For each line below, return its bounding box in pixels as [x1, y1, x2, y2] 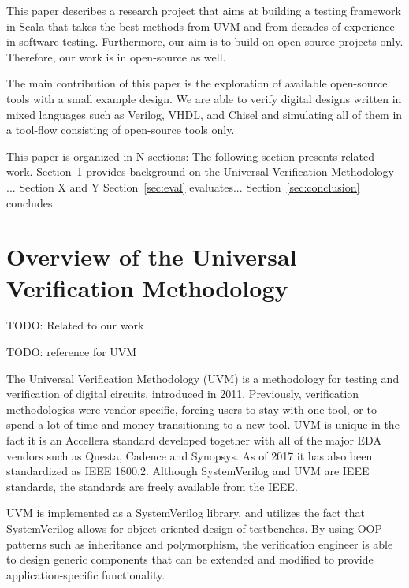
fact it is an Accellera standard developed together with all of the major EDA [6, 432, 381, 448]
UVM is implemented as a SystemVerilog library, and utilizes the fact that [6, 504, 366, 521]
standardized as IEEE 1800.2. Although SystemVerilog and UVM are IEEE [6, 463, 370, 479]
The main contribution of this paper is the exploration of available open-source [6, 75, 388, 91]
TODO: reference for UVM [6, 344, 137, 360]
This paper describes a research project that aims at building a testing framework [6, 2, 401, 18]
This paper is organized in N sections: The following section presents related [6, 147, 374, 164]
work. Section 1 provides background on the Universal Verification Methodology [6, 163, 394, 180]
